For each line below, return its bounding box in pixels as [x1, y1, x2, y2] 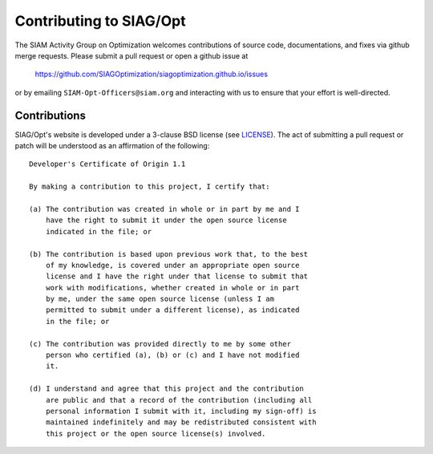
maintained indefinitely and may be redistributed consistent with [45, 418, 317, 427]
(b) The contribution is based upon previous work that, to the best [29, 249, 309, 258]
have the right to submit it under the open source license [45, 216, 288, 225]
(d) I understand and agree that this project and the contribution [29, 384, 304, 393]
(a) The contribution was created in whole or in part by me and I [29, 205, 300, 213]
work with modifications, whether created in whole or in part [45, 283, 300, 292]
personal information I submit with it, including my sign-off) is [45, 407, 317, 415]
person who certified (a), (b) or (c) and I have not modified [45, 351, 300, 360]
